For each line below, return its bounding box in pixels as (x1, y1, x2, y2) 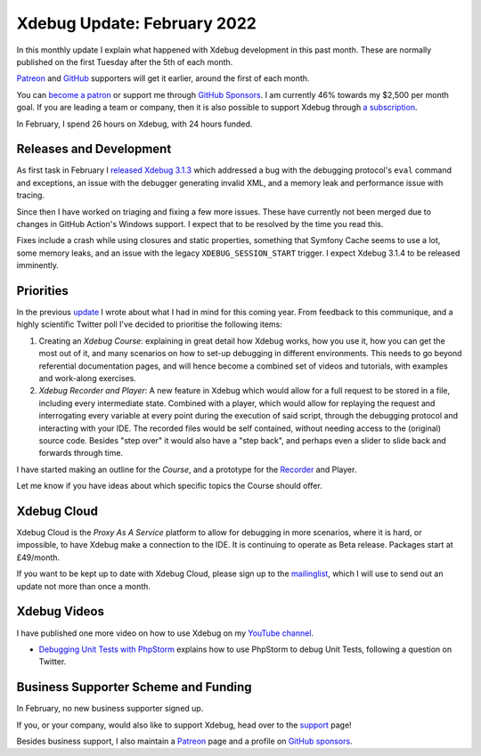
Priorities (16, 283, 69, 298)
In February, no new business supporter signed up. (16, 703, 204, 714)
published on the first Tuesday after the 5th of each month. (16, 56, 233, 67)
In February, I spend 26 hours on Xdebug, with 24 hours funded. (16, 118, 253, 129)
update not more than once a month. (16, 581, 151, 591)
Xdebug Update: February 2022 (16, 13, 257, 33)
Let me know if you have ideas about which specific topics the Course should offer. (16, 481, 322, 492)
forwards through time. (38, 448, 124, 459)
